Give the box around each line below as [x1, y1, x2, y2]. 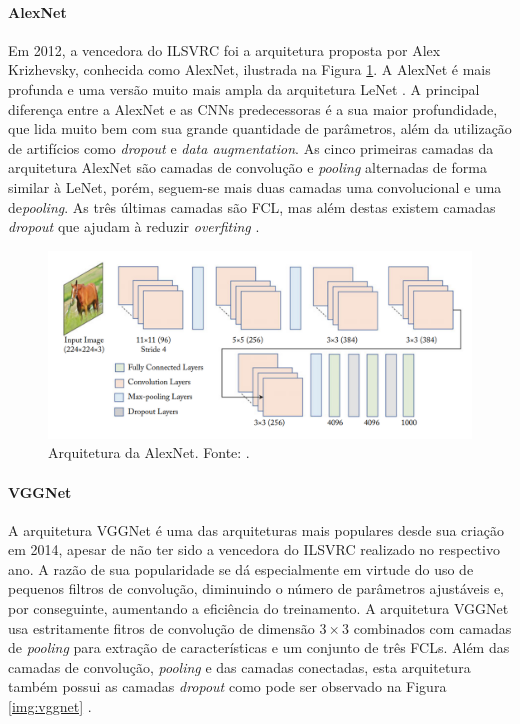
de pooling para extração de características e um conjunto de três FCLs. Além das [8, 637, 510, 658]
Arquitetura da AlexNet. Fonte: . [48, 442, 250, 463]
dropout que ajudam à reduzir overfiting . [8, 216, 260, 237]
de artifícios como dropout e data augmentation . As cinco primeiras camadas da [8, 137, 494, 158]
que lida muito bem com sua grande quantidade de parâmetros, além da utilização [8, 118, 512, 139]
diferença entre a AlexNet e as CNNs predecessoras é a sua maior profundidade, [8, 98, 498, 119]
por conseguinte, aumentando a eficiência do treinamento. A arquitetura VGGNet [8, 598, 509, 619]
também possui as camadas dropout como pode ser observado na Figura [8, 676, 447, 697]
